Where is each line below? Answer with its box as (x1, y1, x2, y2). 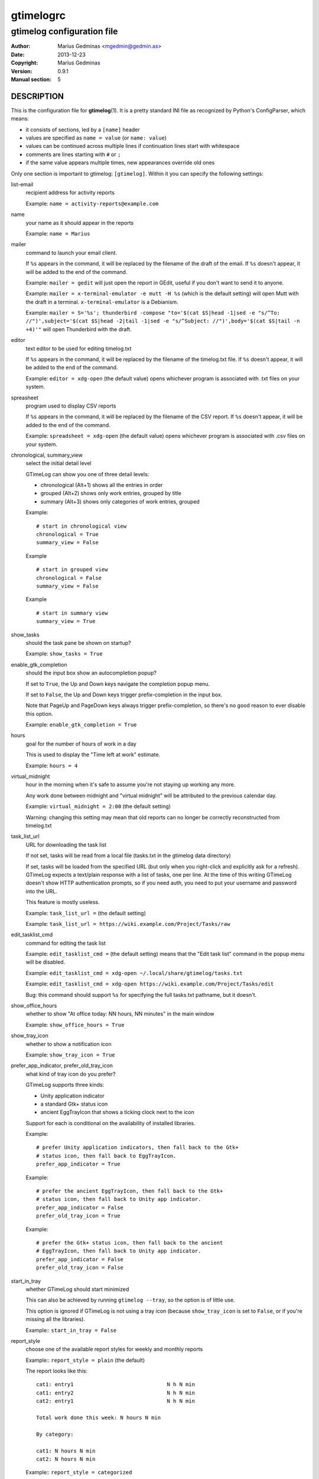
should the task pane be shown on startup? (25, 639, 131, 646)
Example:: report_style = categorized (25, 1469, 132, 1476)
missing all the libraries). (25, 1316, 86, 1323)
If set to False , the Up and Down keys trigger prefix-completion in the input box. (25, 691, 223, 698)
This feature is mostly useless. (25, 899, 100, 906)
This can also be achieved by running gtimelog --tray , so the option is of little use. (25, 1296, 236, 1304)
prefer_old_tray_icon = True (36, 1213, 121, 1219)
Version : (11, 67, 32, 75)
